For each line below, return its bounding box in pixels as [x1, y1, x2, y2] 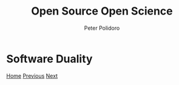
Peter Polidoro [84, 24, 120, 32]
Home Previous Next [6, 72, 58, 80]
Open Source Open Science [31, 4, 173, 18]
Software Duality [6, 52, 93, 66]
